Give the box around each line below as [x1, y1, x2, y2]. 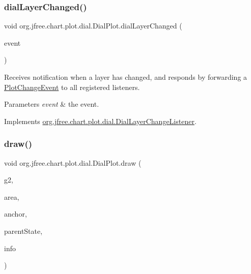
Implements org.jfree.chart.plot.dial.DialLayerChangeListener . [4, 115, 197, 126]
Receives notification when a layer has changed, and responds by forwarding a [4, 72, 247, 82]
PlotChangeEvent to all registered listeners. [4, 81, 140, 92]
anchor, [4, 208, 27, 219]
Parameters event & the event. [4, 99, 99, 109]
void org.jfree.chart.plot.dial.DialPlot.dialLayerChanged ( [4, 20, 182, 31]
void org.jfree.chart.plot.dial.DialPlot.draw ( [4, 157, 142, 168]
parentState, [4, 225, 43, 236]
